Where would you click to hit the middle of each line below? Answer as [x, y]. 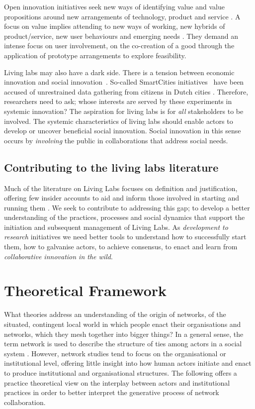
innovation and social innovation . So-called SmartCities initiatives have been [124, 82]
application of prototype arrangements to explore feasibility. [95, 55]
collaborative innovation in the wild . [58, 256]
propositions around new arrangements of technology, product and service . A [122, 16]
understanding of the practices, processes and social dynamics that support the [125, 217]
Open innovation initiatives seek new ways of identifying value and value [114, 6]
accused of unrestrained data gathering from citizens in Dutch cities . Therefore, [126, 91]
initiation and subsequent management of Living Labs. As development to [116, 227]
